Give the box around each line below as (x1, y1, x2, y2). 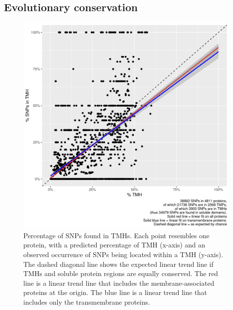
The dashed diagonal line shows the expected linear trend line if (23, 259, 214, 269)
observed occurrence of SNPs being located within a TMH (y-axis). (23, 249, 223, 259)
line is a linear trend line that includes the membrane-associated (23, 277, 215, 288)
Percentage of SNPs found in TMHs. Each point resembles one (23, 230, 210, 240)
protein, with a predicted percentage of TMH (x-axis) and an (23, 240, 205, 250)
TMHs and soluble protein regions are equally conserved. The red (23, 268, 218, 278)
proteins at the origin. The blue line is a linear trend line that (23, 287, 207, 297)
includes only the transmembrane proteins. (23, 296, 150, 307)
